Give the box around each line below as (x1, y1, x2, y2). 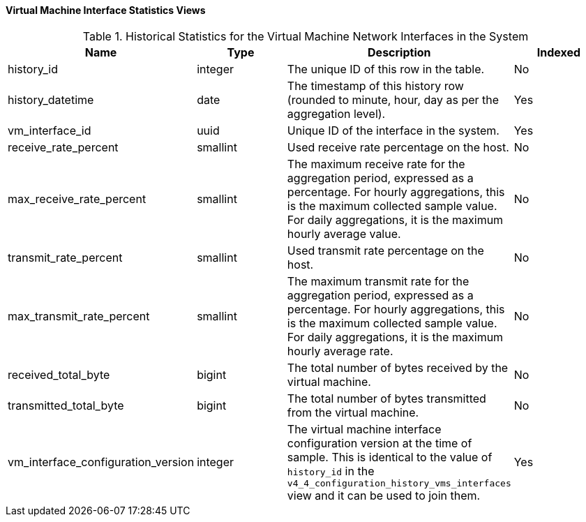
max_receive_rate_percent (8, 191, 146, 206)
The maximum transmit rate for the (287, 274, 469, 288)
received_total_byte (8, 367, 110, 382)
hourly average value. (287, 226, 401, 241)
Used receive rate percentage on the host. (287, 140, 509, 154)
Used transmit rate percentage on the (287, 243, 484, 258)
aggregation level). (287, 106, 386, 121)
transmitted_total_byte (8, 398, 124, 412)
